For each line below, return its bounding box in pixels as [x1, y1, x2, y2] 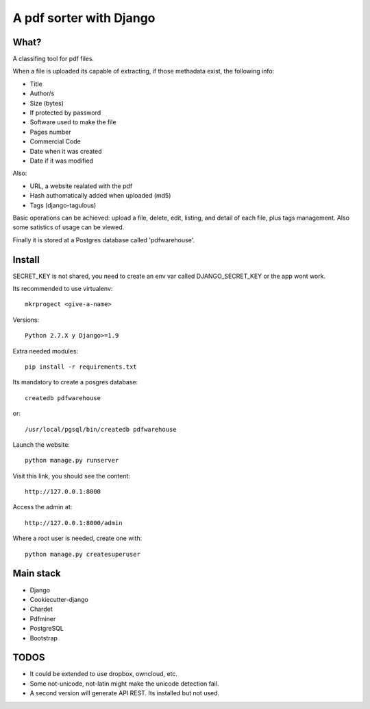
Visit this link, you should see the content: [12, 472, 130, 480]
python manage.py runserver [25, 456, 119, 465]
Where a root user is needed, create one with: [12, 534, 143, 542]
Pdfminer [29, 614, 56, 623]
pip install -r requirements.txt [25, 362, 137, 371]
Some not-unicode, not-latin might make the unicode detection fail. [29, 679, 219, 688]
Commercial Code [29, 137, 82, 146]
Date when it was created [29, 147, 102, 155]
